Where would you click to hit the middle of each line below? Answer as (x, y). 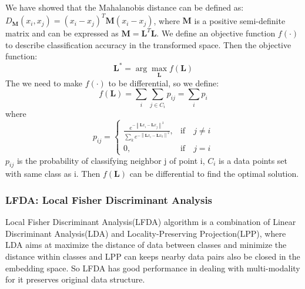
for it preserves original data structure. (75, 279)
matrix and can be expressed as (62, 33)
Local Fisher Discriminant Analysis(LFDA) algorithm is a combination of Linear (151, 222)
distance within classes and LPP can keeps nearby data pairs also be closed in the (153, 256)
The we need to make (44, 83)
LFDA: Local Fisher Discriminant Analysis (109, 200)
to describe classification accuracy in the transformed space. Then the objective (148, 44)
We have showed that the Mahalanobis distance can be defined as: (125, 7)
